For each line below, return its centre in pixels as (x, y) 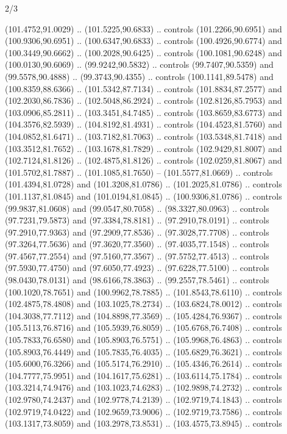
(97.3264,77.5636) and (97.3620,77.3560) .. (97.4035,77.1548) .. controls (137, 244)
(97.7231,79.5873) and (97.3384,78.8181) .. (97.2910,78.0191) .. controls (137, 220)
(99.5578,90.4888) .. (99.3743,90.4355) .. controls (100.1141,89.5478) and (139, 76)
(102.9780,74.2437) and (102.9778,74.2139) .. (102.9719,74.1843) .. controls (143, 399)
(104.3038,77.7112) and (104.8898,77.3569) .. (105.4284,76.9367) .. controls (143, 315)
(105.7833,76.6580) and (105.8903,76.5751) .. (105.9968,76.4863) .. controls (143, 340)
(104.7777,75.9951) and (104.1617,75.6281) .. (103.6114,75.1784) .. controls (143, 375)
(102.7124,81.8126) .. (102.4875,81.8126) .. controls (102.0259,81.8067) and (143, 160)
